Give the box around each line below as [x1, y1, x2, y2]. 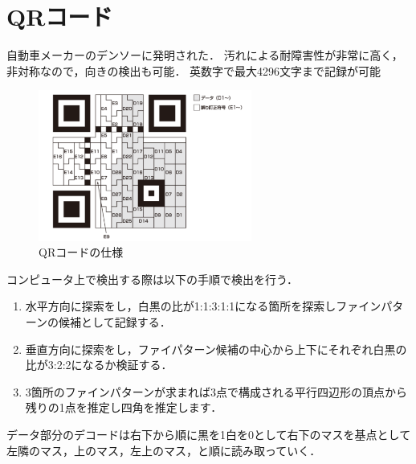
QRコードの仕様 [39, 244, 124, 261]
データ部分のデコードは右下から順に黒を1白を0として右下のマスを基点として [6, 425, 411, 442]
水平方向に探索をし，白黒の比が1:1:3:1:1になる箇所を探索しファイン [25, 298, 381, 314]
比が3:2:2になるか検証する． [25, 356, 173, 373]
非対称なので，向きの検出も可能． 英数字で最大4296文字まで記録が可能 [6, 62, 381, 79]
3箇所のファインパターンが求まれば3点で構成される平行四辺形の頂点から [25, 383, 408, 400]
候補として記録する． [59, 313, 171, 330]
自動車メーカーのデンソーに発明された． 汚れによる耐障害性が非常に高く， [6, 47, 403, 64]
